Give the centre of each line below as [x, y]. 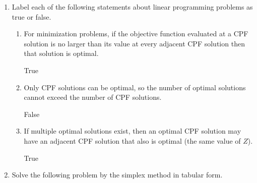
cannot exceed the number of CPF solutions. [93, 97]
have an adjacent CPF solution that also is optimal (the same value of [132, 140]
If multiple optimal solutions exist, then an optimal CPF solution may [133, 131]
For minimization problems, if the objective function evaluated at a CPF [136, 34]
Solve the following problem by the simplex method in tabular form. [117, 175]
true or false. [31, 16]
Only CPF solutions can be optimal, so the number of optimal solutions [135, 87]
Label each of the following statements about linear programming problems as [132, 7]
